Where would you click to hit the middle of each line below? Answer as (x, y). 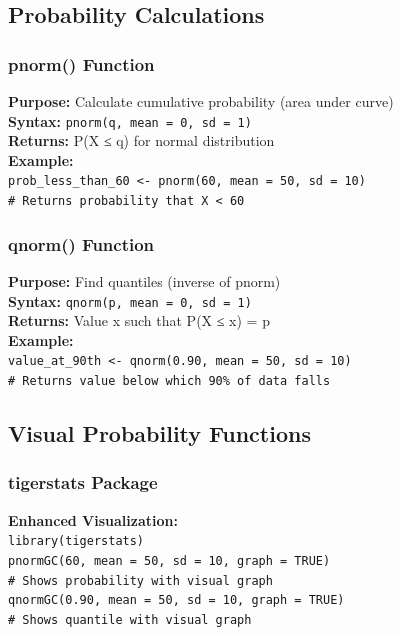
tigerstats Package (83, 482)
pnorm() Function (81, 63)
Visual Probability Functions (159, 433)
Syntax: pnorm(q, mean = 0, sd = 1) (130, 120)
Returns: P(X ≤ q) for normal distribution (141, 140)
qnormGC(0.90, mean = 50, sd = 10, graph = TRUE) (176, 600)
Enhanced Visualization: (93, 519)
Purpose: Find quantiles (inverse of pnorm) (144, 280)
